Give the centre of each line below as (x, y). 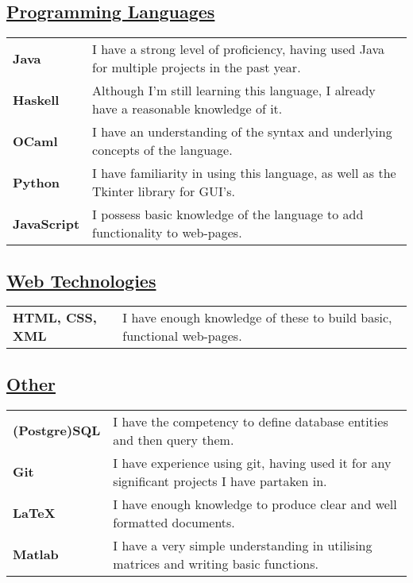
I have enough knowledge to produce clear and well (255, 504)
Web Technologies (81, 280)
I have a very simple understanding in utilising (243, 545)
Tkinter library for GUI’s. (164, 191)
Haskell (36, 99)
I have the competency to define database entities (251, 421)
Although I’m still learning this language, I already (234, 91)
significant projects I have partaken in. (220, 481)
